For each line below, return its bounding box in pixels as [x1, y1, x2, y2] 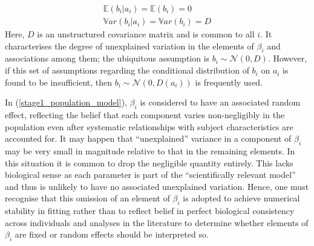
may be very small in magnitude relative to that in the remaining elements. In [5, 145, 295, 157]
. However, [267, 52, 307, 65]
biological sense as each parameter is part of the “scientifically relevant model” [5, 168, 296, 181]
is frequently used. [195, 75, 263, 88]
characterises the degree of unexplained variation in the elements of [5, 39, 254, 52]
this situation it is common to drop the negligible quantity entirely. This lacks [5, 156, 293, 169]
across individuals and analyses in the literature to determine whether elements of [5, 216, 309, 229]
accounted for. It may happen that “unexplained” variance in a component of [5, 132, 292, 145]
